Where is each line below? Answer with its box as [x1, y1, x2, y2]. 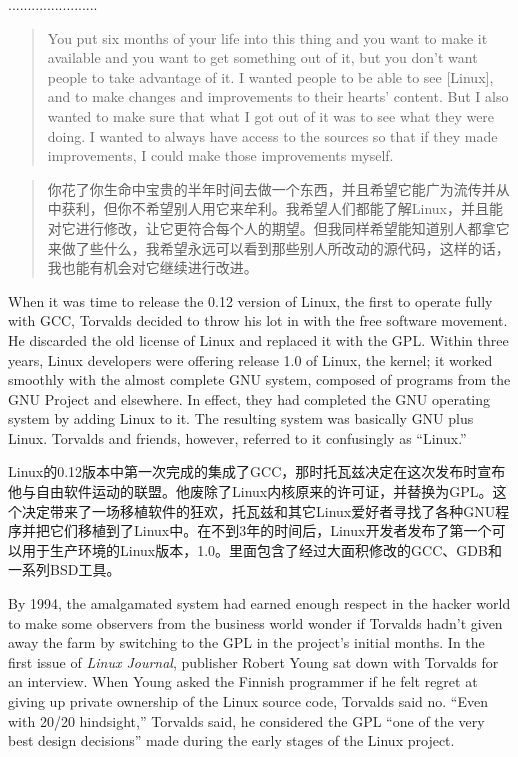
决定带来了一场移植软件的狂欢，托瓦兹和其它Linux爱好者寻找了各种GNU [21, 500, 496, 521]
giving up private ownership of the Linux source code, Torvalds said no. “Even [8, 691, 488, 711]
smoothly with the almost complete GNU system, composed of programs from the [8, 369, 511, 390]
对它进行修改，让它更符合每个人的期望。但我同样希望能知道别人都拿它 [47, 217, 510, 238]
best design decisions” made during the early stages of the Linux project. [8, 730, 455, 751]
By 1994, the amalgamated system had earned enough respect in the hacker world [8, 593, 511, 614]
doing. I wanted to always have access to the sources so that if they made [47, 125, 498, 146]
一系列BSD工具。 [8, 559, 121, 580]
